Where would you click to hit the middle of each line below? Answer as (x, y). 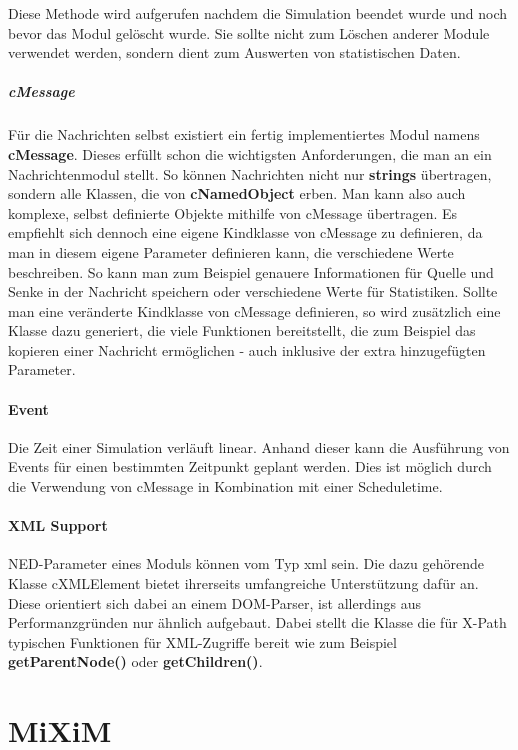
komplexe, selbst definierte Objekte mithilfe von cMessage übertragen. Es (233, 212)
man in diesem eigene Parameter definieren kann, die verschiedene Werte (231, 251)
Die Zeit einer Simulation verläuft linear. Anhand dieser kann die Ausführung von (259, 446)
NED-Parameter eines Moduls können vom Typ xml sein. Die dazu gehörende (246, 563)
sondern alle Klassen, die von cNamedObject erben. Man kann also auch (237, 193)
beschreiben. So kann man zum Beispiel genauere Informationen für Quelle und (251, 271)
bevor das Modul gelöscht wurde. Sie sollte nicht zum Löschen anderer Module (249, 32)
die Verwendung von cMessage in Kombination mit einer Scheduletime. (225, 486)
